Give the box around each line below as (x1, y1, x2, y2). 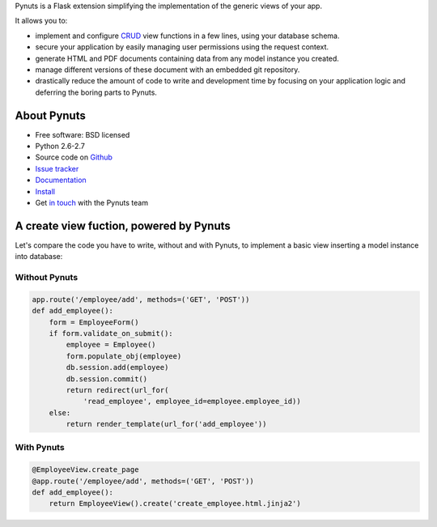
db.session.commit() (66, 374, 148, 384)
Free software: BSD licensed (35, 130, 130, 139)
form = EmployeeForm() (49, 317, 139, 327)
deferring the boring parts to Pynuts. (35, 87, 158, 97)
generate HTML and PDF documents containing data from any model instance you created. (35, 53, 340, 63)
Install (35, 186, 56, 196)
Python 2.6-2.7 (35, 142, 85, 151)
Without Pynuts (15, 272, 78, 283)
